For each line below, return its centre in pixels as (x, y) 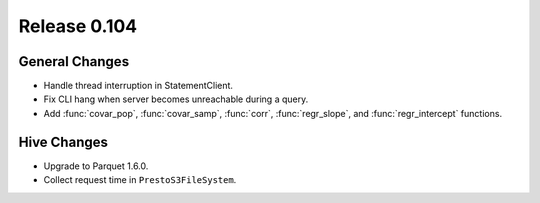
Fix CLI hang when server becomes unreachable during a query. (176, 99)
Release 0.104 (78, 26)
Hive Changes (63, 141)
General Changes (74, 61)
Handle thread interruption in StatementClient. (138, 86)
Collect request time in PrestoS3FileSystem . (140, 180)
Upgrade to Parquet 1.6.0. (96, 166)
